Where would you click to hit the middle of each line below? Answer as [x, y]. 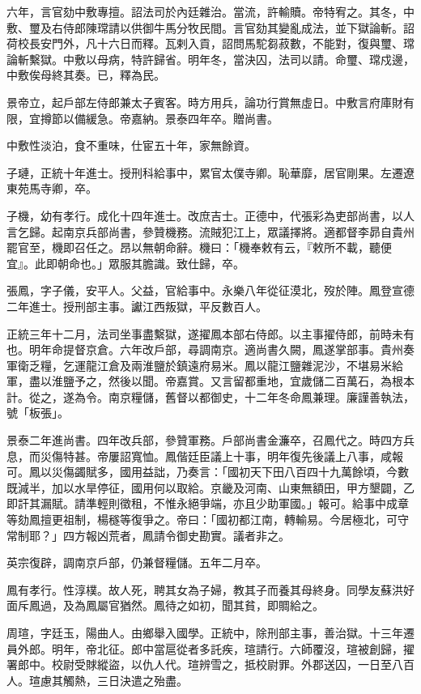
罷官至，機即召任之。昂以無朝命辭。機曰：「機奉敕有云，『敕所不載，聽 [193, 247]
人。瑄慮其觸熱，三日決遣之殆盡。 [97, 680]
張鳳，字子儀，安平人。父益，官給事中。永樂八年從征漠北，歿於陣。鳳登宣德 [210, 290]
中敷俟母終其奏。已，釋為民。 [86, 75]
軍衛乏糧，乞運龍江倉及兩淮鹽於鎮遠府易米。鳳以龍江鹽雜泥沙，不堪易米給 [205, 365]
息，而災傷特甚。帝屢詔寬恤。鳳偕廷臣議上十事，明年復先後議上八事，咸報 [205, 456]
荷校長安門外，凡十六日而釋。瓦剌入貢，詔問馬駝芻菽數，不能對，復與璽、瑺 [210, 43]
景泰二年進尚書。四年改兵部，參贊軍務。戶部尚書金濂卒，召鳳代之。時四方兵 [210, 440]
